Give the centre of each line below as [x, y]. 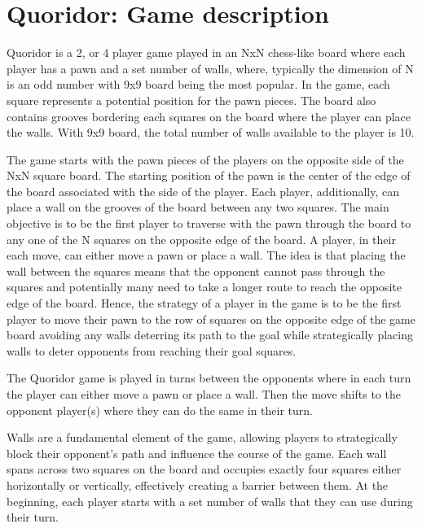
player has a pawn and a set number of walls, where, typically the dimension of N [210, 68]
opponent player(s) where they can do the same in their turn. [160, 410]
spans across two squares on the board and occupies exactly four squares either [204, 469]
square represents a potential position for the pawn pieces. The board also [191, 100]
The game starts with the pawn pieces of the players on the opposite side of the [205, 159]
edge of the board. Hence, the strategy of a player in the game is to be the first [204, 303]
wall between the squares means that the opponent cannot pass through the [196, 271]
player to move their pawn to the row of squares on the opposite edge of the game [211, 319]
